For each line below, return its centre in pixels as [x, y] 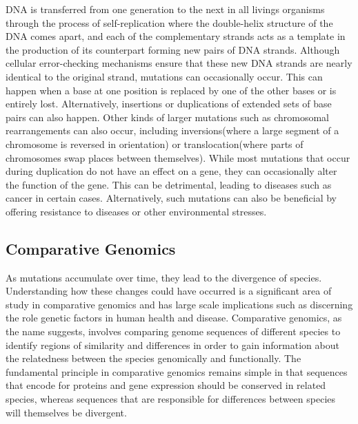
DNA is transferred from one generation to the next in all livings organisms [165, 9]
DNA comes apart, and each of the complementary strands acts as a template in [176, 36]
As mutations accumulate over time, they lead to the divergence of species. [164, 277]
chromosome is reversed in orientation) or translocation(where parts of [155, 144]
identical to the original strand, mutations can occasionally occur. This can [164, 76]
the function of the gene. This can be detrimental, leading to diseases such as [169, 184]
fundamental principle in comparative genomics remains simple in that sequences [177, 371]
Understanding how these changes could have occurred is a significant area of [169, 291]
